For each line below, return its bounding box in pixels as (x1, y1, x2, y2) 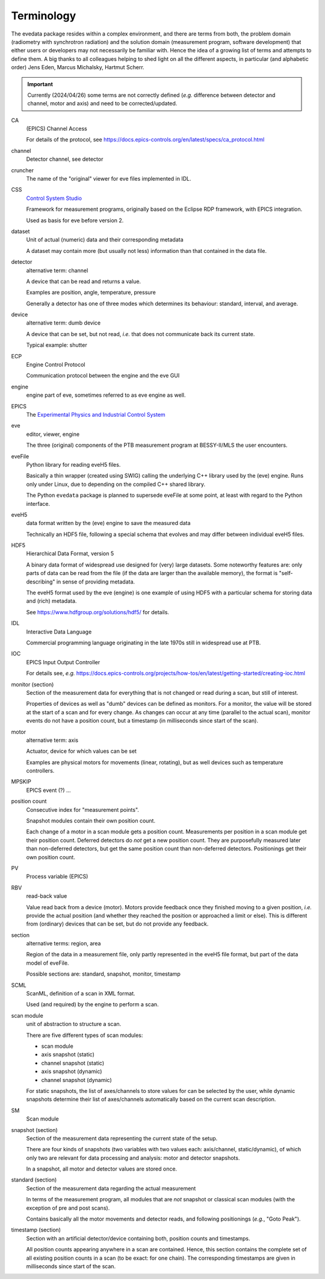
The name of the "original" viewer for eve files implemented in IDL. (26, 175, 192, 182)
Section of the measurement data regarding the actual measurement (26, 1184, 196, 1192)
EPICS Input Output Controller (26, 658, 101, 665)
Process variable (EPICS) (26, 873, 88, 880)
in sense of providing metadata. (56, 578, 135, 585)
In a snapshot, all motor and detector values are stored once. (26, 1165, 178, 1172)
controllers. (26, 767, 55, 774)
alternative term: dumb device (26, 319, 101, 326)
